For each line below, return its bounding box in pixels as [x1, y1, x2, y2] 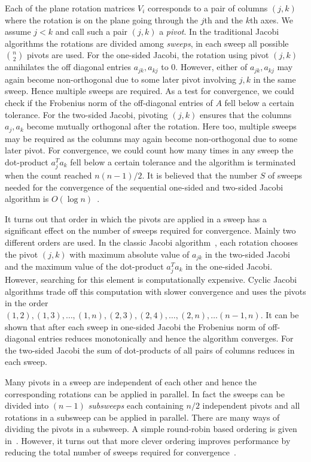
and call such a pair [55, 25, 128, 38]
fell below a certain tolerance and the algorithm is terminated [70, 155, 296, 168]
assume [5, 25, 31, 38]
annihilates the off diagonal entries [5, 61, 131, 73]
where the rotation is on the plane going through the [5, 13, 198, 26]
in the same [253, 73, 296, 85]
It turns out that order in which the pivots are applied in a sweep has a [5, 212, 267, 225]
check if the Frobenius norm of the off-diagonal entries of [5, 96, 213, 109]
